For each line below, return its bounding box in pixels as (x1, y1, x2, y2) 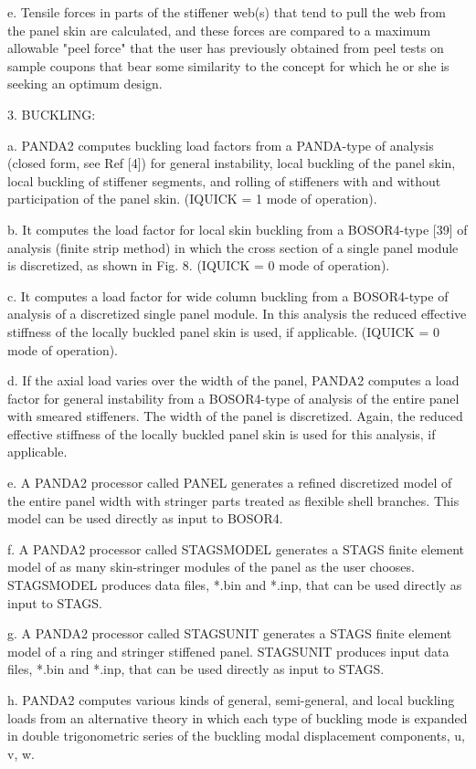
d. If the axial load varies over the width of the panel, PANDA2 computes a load (7, 371, 460, 390)
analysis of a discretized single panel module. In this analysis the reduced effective (7, 304, 467, 323)
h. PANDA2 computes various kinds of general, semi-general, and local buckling (7, 690, 455, 709)
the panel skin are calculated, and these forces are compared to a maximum (7, 20, 431, 39)
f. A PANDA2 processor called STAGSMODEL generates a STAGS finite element (7, 539, 465, 558)
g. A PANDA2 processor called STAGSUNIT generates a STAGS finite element (7, 624, 452, 643)
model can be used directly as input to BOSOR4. (7, 509, 283, 528)
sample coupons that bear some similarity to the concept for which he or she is (7, 56, 450, 75)
